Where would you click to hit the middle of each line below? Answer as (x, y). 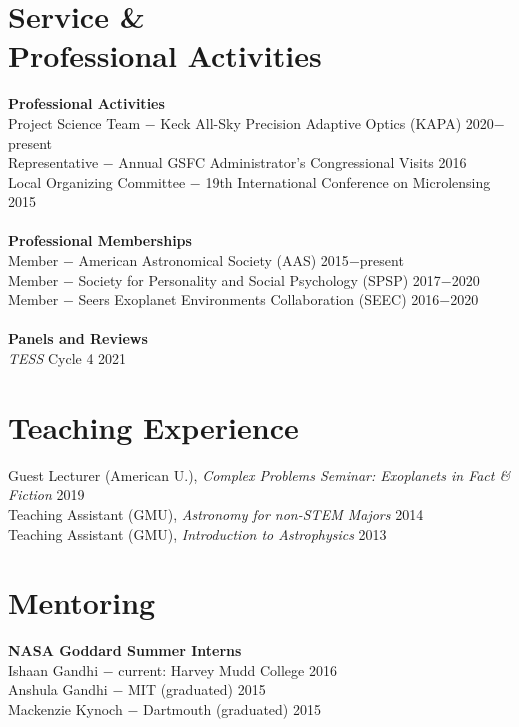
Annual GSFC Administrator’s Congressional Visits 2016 (292, 162)
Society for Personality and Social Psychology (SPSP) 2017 (259, 279)
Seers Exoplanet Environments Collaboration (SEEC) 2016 (259, 299)
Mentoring (82, 602)
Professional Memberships (100, 240)
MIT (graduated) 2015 (197, 689)
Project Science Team (74, 122)
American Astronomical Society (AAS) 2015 (213, 260)
